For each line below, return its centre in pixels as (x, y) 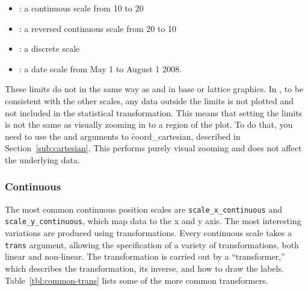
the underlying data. (42, 159)
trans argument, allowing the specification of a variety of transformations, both (152, 244)
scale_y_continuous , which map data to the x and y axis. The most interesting (153, 221)
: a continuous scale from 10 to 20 (81, 8)
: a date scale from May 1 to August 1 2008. (100, 68)
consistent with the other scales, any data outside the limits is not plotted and (149, 100)
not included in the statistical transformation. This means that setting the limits (154, 112)
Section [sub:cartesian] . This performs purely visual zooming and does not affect (153, 148)
